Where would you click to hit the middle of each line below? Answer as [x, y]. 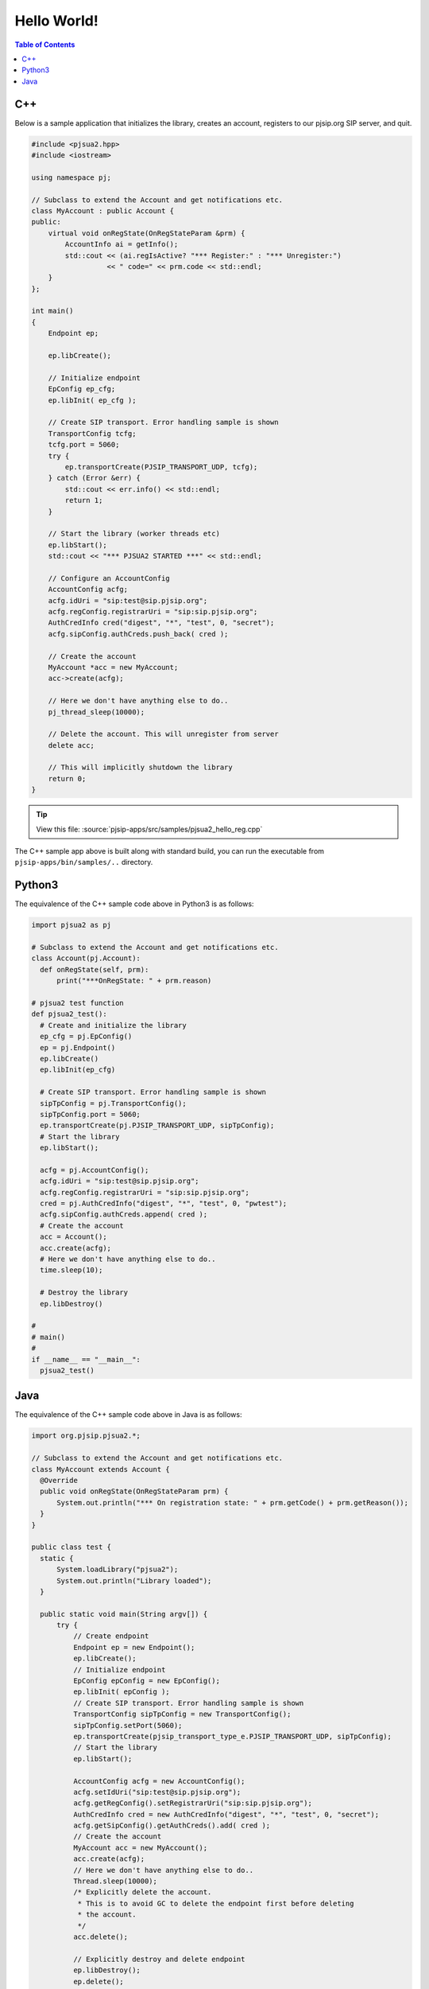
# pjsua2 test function [78, 1003]
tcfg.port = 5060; [84, 445]
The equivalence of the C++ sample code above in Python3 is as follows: [134, 904]
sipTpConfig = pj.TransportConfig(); [113, 1103]
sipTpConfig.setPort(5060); [128, 1725]
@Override [59, 1480]
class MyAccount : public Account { [103, 210]
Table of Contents [45, 45]
